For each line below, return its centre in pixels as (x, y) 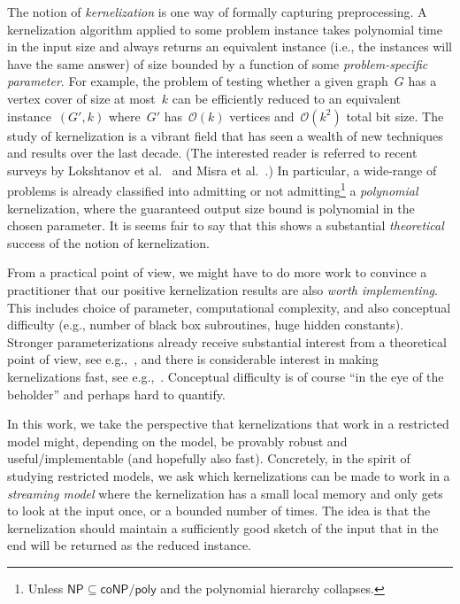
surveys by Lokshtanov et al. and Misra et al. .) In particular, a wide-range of (222, 170)
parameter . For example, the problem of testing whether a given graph (198, 81)
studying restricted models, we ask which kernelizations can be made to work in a (229, 475)
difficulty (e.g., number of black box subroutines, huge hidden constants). (206, 325)
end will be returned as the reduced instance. (129, 545)
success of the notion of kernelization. (108, 242)
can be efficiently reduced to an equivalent (286, 98)
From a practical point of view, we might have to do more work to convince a (217, 272)
